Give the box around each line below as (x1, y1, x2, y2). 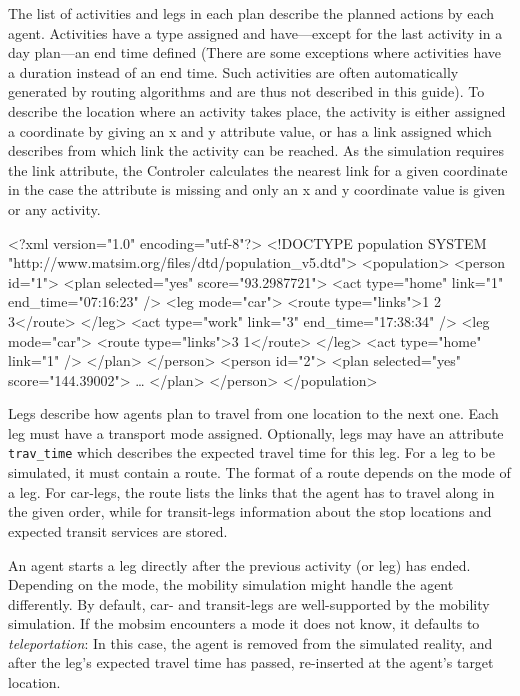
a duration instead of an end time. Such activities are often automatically (8, 61, 459, 82)
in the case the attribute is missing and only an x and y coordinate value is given (8, 179, 506, 200)
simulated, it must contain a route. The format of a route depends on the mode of (8, 462, 511, 483)
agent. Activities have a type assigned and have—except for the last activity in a (8, 22, 503, 43)
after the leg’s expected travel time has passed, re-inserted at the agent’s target (8, 652, 494, 673)
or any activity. (8, 198, 101, 219)
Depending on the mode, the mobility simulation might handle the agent (8, 574, 454, 595)
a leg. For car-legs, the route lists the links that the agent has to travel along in (8, 481, 495, 502)
